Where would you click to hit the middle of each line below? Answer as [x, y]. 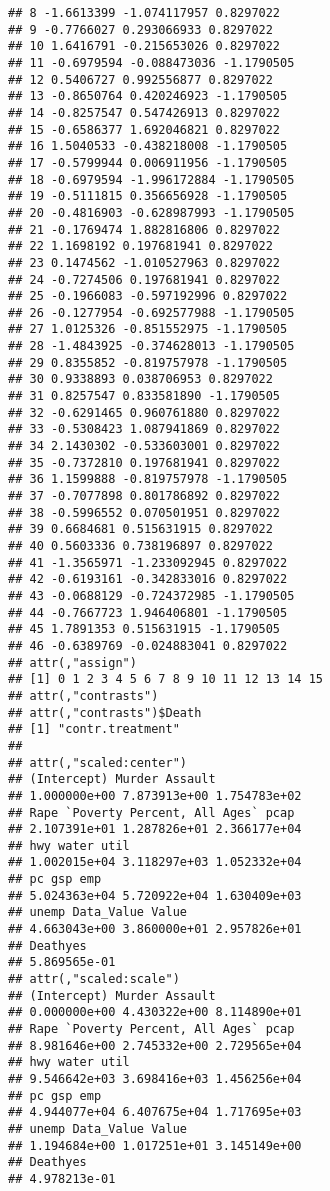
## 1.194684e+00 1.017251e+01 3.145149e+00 [155, 1145]
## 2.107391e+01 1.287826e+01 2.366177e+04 [155, 829]
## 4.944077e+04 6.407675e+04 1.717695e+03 [155, 1112]
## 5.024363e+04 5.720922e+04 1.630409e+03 [155, 895]
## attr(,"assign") [72, 662]
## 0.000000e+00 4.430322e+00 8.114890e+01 [155, 1012]
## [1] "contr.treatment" [94, 729]
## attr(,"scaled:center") [97, 762]
